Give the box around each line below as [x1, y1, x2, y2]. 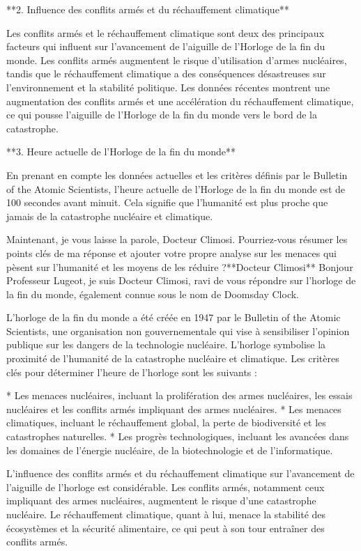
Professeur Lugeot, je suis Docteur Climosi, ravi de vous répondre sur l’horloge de [6, 273, 356, 288]
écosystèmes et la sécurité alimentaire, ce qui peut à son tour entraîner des [6, 520, 325, 535]
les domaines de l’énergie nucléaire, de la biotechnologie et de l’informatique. [6, 442, 333, 457]
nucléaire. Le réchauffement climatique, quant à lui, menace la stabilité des [6, 507, 326, 521]
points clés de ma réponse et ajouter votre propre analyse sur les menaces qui [6, 245, 337, 260]
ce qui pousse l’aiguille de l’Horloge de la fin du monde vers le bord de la [6, 107, 318, 122]
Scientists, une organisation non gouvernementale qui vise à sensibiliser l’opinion [6, 323, 350, 338]
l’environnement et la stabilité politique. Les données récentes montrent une [6, 79, 330, 94]
